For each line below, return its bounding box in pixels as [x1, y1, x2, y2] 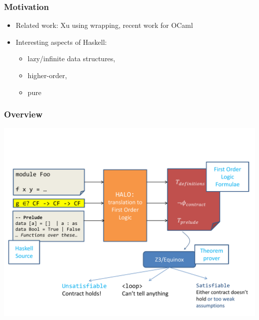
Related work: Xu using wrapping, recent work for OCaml [15, 20, 193, 30]
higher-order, [27, 70, 67, 80]
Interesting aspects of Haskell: [15, 36, 107, 47]
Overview [4, 108, 43, 120]
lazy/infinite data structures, [27, 53, 116, 64]
